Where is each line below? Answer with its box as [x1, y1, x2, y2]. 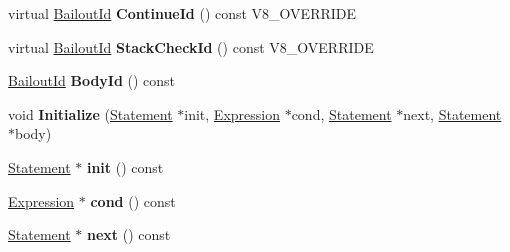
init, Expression [184, 103, 280, 124]
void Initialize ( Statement [8, 103, 173, 124]
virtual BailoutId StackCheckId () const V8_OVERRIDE [8, 36, 374, 57]
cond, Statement [291, 103, 392, 124]
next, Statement [403, 103, 502, 124]
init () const [86, 156, 164, 177]
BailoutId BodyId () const [8, 70, 176, 91]
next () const [86, 224, 171, 245]
